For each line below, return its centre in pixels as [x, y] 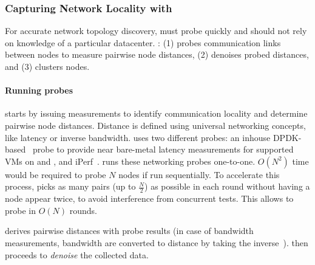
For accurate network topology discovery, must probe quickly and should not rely [156, 31]
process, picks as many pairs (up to [70, 186]
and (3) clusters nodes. [47, 66]
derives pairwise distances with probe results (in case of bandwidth [129, 231]
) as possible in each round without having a [227, 186]
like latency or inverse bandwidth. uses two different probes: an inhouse [138, 137]
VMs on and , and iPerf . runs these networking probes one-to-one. [130, 161]
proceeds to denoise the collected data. [77, 254]
